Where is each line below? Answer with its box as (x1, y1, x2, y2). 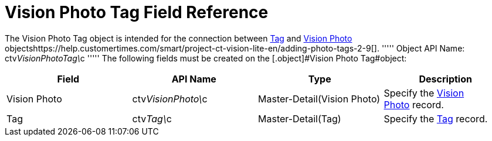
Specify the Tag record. (384, 112, 488, 125)
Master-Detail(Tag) (258, 112, 341, 125)
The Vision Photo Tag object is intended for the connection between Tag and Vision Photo (5, 33, 352, 43)
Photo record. (384, 98, 444, 111)
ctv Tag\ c (132, 112, 172, 125)
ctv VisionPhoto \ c (132, 92, 208, 105)
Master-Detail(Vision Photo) (258, 92, 381, 105)
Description (419, 73, 472, 85)
